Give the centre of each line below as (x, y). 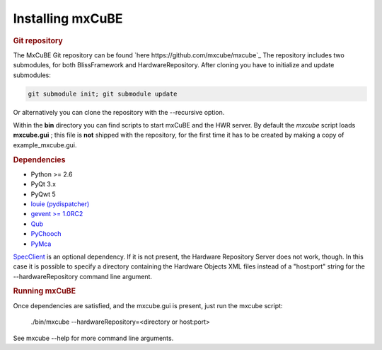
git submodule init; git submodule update (103, 94)
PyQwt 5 (43, 194)
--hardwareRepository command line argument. (82, 276)
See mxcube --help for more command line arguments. (93, 338)
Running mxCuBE (45, 291)
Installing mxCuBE (68, 18)
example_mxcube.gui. (45, 145)
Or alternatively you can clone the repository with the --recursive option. (119, 112)
